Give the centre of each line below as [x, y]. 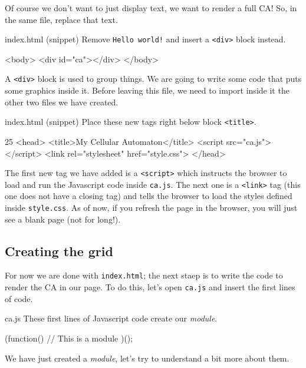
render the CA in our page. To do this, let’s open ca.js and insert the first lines [150, 287]
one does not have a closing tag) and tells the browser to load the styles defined [149, 196]
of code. [19, 298]
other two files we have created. [62, 102]
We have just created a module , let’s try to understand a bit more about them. [147, 358]
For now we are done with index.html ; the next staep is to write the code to [144, 275]
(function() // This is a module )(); [69, 338]
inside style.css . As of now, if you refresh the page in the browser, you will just [151, 208]
